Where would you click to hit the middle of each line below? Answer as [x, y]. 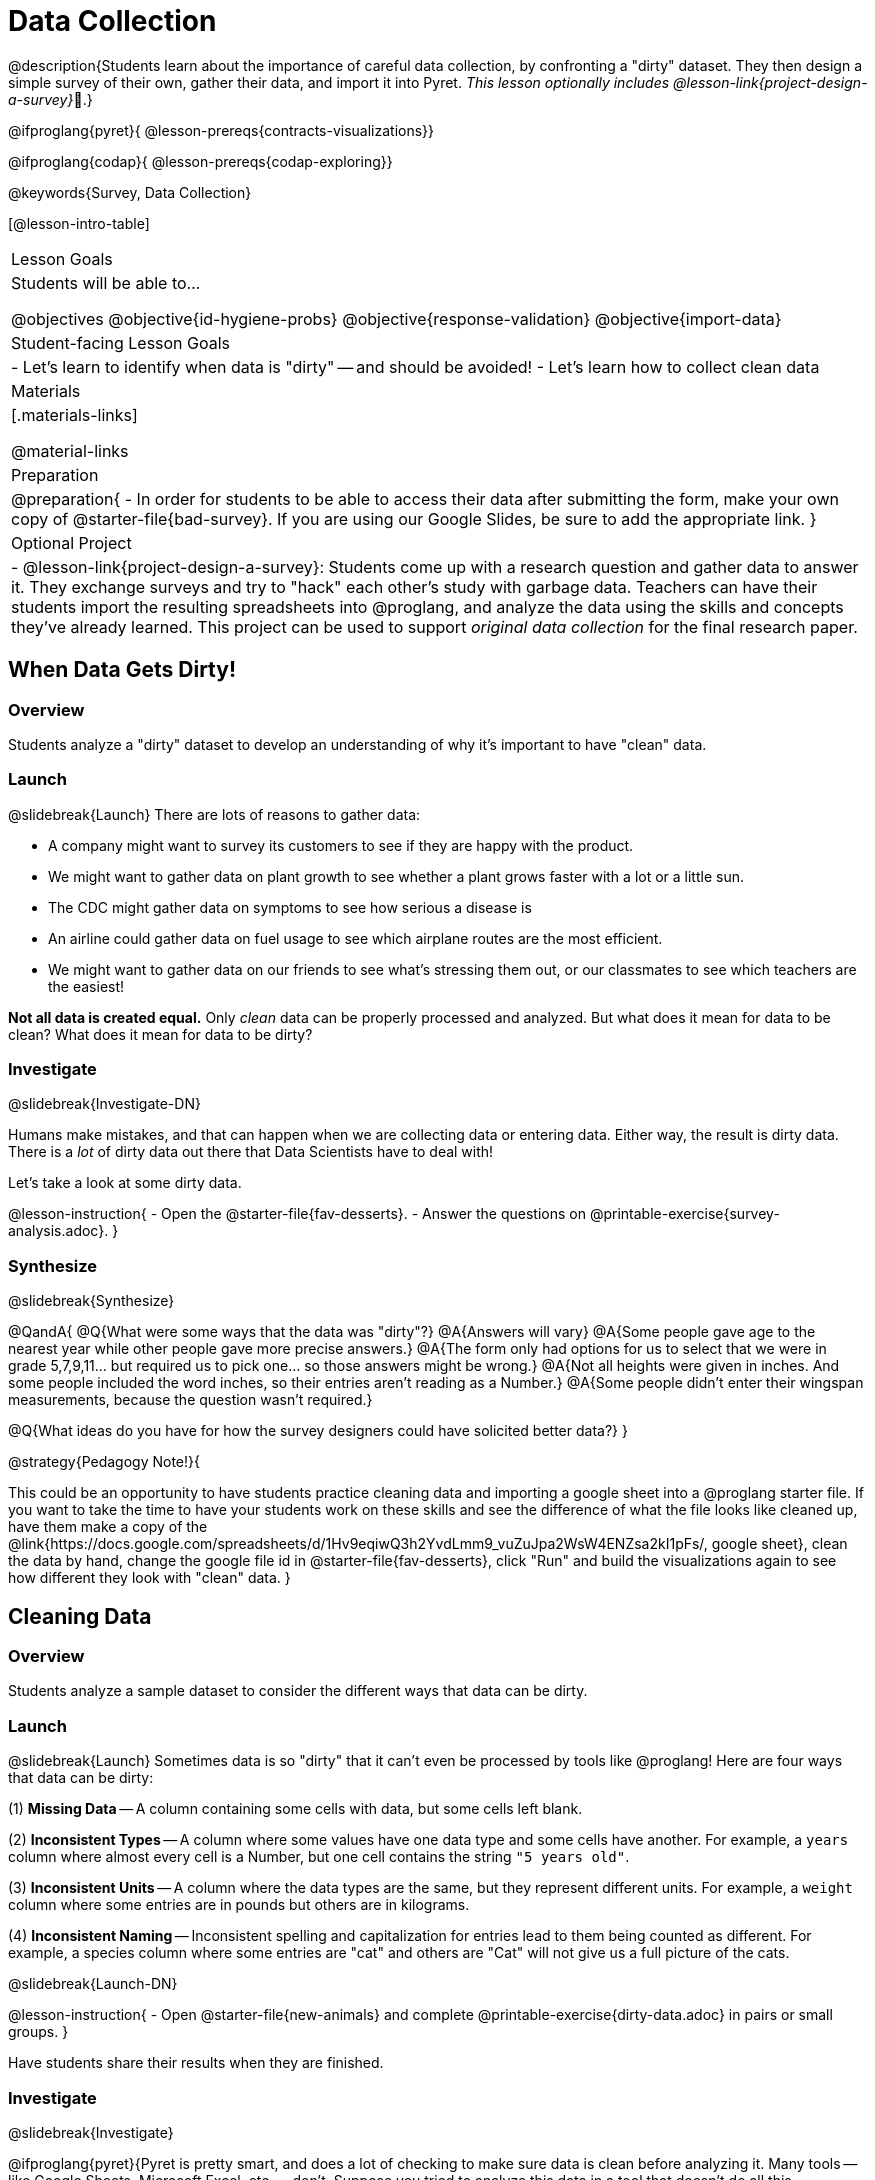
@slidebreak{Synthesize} [91, 1301]
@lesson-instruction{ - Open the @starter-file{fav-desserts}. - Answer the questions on [297, 1214]
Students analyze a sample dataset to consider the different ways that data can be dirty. [298, 1691]
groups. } [38, 2032]
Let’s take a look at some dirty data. [125, 1183]
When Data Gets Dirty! [122, 670]
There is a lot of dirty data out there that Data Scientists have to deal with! [251, 1152]
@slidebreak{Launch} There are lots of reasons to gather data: [214, 814]
